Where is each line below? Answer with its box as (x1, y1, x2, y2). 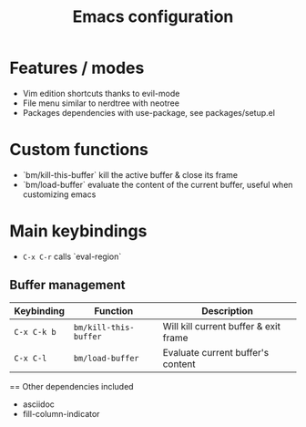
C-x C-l (14, 353, 47, 363)
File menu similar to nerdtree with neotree (22, 98, 180, 109)
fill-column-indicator (22, 408, 100, 419)
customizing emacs (22, 189, 97, 200)
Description (201, 304, 253, 317)
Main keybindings (9, 221, 148, 242)
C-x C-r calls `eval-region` (22, 251, 122, 262)
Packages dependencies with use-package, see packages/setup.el (22, 107, 276, 118)
